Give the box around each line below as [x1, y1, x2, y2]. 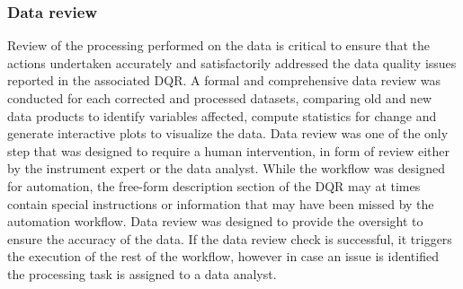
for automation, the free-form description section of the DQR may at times [7, 176, 421, 195]
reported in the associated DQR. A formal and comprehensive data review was [7, 71, 441, 90]
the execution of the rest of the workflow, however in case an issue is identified [7, 247, 439, 266]
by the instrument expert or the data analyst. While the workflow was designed [7, 159, 445, 178]
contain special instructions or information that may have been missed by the [7, 194, 434, 213]
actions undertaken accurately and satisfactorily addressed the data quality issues [7, 53, 457, 72]
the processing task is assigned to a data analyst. [7, 264, 277, 283]
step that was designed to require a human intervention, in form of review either [7, 141, 450, 160]
